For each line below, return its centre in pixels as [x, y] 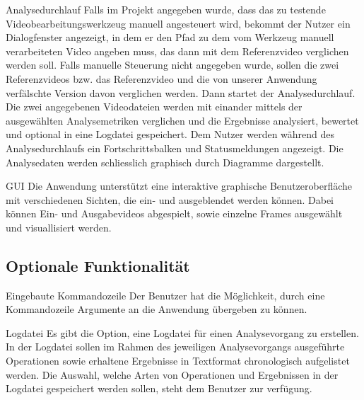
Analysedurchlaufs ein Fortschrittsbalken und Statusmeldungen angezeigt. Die [175, 148]
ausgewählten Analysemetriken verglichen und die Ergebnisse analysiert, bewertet [182, 120]
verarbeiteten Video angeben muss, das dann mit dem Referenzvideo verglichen [177, 51]
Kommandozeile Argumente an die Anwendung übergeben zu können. [157, 309]
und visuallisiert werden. [59, 227]
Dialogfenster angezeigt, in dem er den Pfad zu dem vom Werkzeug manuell [170, 37]
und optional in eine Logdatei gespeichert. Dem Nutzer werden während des [170, 134]
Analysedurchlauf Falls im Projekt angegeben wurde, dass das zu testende [166, 9]
